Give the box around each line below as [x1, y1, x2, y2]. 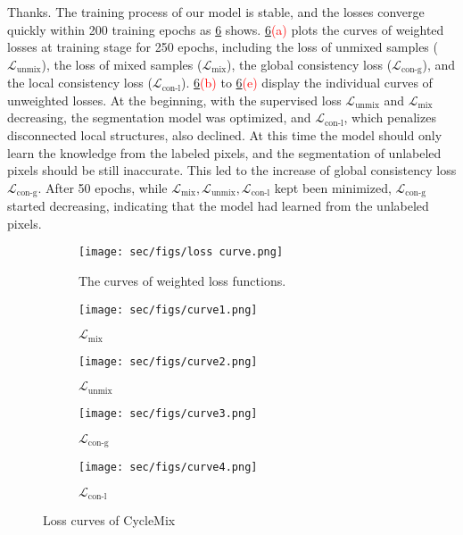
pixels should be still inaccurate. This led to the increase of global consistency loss [7, 161, 457, 180]
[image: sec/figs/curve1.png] [79, 303, 258, 316]
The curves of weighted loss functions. [79, 272, 286, 290]
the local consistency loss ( [7, 73, 153, 92]
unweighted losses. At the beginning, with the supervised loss [7, 90, 342, 109]
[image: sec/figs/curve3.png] [79, 406, 258, 420]
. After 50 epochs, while [37, 178, 168, 196]
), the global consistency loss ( [227, 54, 393, 73]
